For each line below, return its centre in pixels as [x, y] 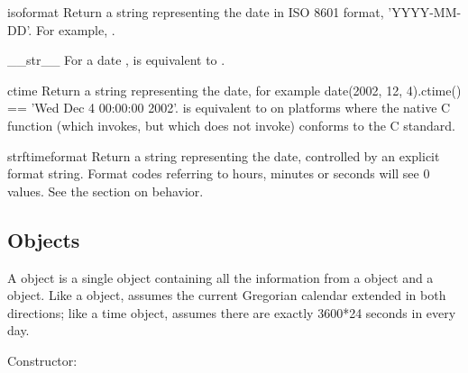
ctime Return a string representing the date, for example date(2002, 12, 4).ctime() [234, 90]
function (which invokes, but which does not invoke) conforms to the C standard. [232, 125]
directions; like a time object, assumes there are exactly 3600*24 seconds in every [232, 312]
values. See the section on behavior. [106, 191]
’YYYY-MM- [425, 12]
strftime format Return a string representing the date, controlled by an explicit [224, 155]
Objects [44, 239]
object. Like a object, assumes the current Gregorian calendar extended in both [227, 295]
